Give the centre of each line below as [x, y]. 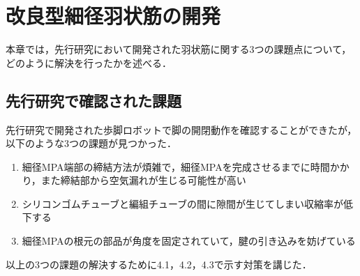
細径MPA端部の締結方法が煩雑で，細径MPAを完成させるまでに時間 [176, 166]
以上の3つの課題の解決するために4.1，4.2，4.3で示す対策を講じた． [159, 264]
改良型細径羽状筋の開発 [113, 16]
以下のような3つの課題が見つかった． [91, 143]
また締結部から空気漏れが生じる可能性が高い [143, 180]
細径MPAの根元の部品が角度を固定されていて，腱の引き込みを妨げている [189, 241]
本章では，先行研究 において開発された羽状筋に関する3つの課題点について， [179, 49]
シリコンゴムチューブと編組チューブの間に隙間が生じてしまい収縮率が [183, 203]
